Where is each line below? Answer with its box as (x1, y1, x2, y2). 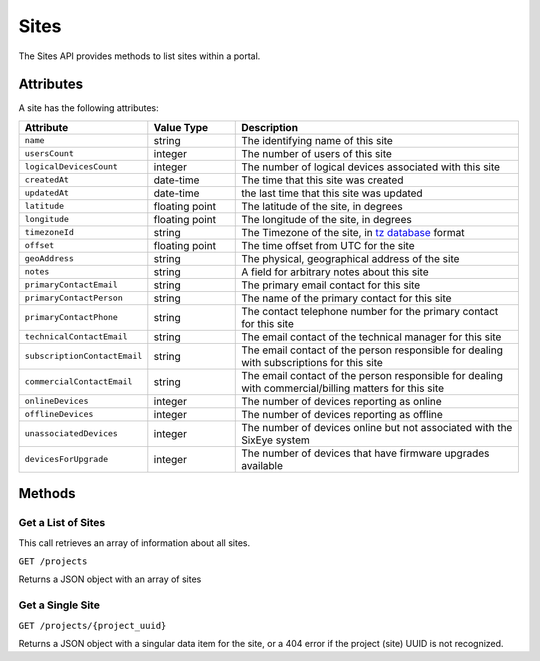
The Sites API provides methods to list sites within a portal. (18, 50, 261, 62)
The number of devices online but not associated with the (241, 420, 513, 434)
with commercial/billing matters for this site (241, 381, 445, 395)
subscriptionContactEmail (24, 351, 143, 362)
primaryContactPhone (24, 312, 119, 323)
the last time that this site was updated (241, 186, 424, 200)
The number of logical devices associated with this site (241, 160, 500, 174)
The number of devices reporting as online (241, 394, 442, 408)
